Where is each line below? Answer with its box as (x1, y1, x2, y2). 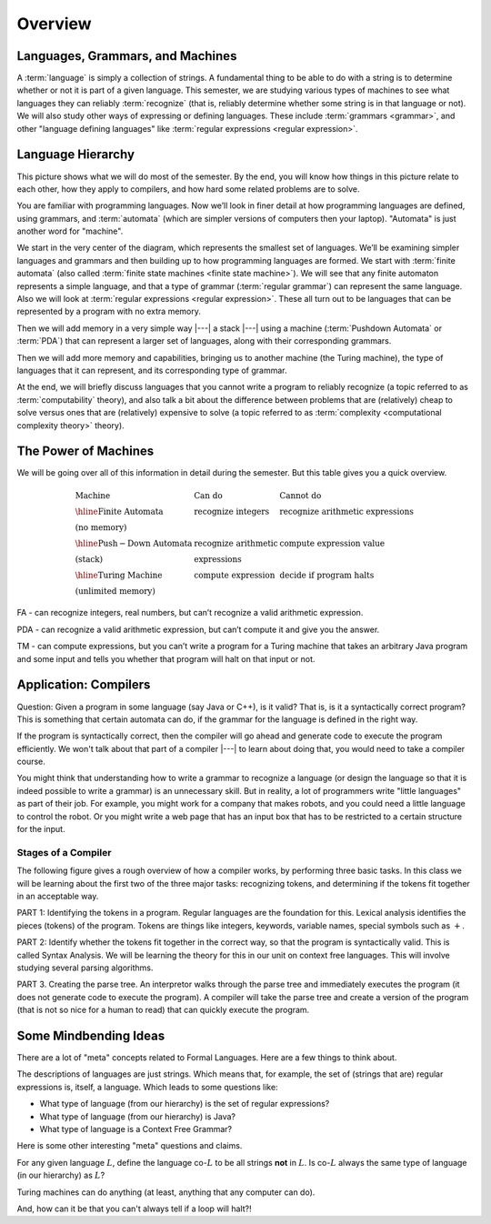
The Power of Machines (16, 444, 155, 459)
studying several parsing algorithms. (16, 962, 154, 973)
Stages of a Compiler (16, 846, 112, 858)
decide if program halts (279, 569, 375, 580)
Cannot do (279, 490, 322, 500)
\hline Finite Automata (75, 506, 164, 517)
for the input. (16, 824, 65, 835)
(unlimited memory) (75, 586, 156, 596)
